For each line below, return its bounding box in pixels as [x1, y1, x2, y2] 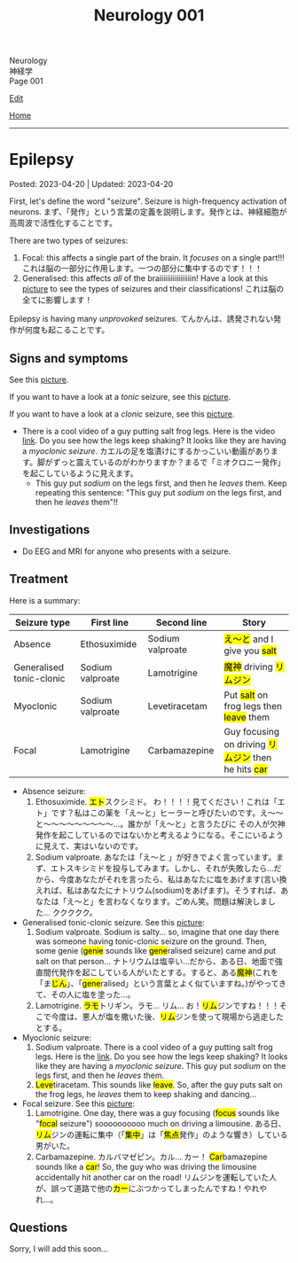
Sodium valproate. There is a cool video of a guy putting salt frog [35, 1041, 273, 1052]
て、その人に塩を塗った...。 [35, 989, 136, 1000]
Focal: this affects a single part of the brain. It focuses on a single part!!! [21, 253, 286, 263]
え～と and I [223, 633, 274, 645]
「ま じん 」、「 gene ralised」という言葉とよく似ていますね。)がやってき [35, 978, 286, 988]
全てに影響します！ [21, 294, 93, 306]
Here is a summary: [9, 595, 81, 605]
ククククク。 [51, 907, 98, 917]
